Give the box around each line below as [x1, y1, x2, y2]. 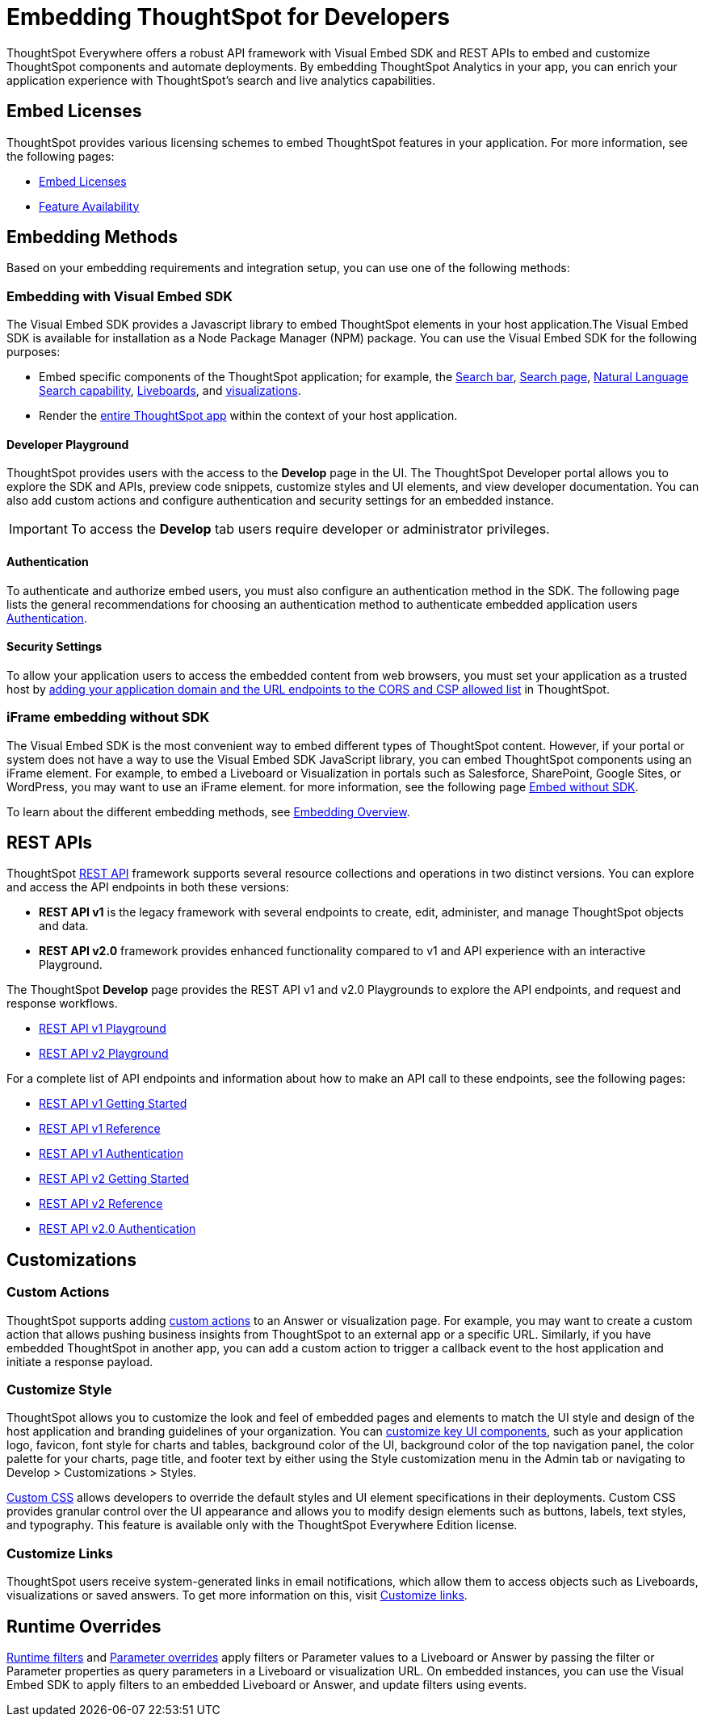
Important [9, 521, 68, 538]
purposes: [6, 345, 61, 359]
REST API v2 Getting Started [39, 1172, 190, 1186]
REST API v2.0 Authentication [39, 1222, 196, 1236]
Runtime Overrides [6, 1616, 162, 1637]
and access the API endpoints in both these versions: [6, 880, 289, 895]
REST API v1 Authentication [39, 1147, 183, 1161]
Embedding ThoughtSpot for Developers [6, 3, 450, 31]
